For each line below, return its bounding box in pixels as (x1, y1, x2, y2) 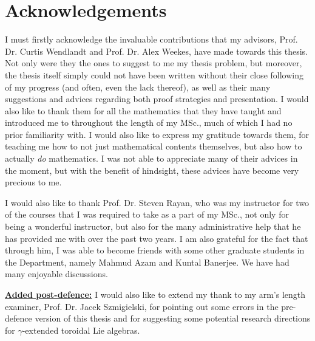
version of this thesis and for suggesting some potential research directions (35, 312, 311, 325)
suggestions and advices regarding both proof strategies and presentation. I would (5, 92, 309, 105)
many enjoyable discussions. (5, 267, 108, 280)
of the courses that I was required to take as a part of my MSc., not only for (5, 208, 289, 221)
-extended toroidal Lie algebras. (22, 323, 140, 336)
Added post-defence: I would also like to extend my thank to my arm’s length (5, 288, 306, 300)
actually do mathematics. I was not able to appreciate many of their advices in (5, 152, 298, 165)
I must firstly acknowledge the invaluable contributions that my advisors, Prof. (5, 33, 298, 46)
